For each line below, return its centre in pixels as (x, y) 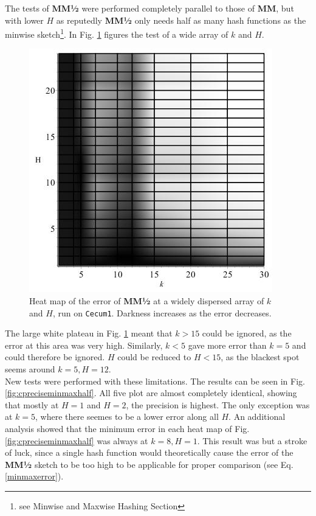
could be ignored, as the (247, 333)
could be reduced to (154, 357)
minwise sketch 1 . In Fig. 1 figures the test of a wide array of (117, 33)
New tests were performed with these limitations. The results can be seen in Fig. (155, 381)
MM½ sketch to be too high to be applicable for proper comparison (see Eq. (149, 464)
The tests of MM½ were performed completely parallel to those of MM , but (149, 8)
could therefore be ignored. (55, 357)
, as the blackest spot (260, 357)
